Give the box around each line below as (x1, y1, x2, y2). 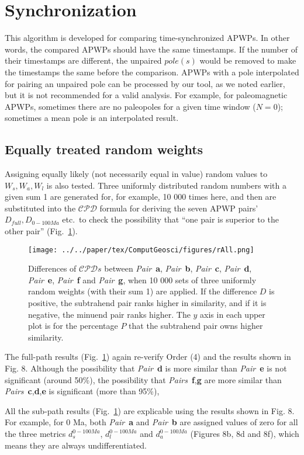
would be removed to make (199, 54, 296, 67)
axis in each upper (200, 308, 265, 320)
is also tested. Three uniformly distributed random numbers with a (46, 179, 286, 191)
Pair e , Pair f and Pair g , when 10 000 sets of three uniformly (28, 273, 257, 286)
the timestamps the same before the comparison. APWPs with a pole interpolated (5, 65, 299, 78)
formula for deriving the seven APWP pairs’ (99, 202, 258, 214)
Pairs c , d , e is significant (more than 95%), (5, 385, 160, 397)
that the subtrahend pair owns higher (129, 319, 263, 332)
